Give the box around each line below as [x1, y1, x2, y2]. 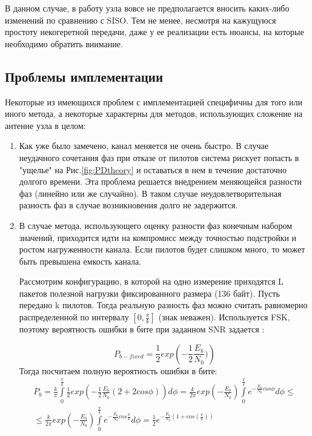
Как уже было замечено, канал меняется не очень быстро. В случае [19, 139, 268, 152]
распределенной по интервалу [19, 311, 129, 323]
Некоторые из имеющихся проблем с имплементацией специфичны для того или [5, 95, 302, 108]
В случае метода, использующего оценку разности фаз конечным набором [19, 219, 293, 231]
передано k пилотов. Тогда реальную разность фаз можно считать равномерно [19, 299, 308, 311]
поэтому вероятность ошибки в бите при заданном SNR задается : [19, 323, 265, 335]
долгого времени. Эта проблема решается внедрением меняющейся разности [19, 175, 302, 188]
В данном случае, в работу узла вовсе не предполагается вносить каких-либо [5, 2, 290, 14]
